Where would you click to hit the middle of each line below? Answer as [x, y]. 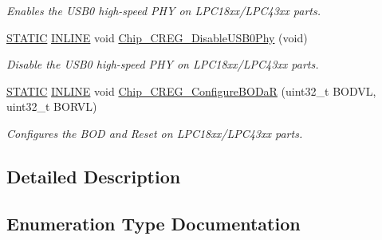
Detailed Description [94, 176]
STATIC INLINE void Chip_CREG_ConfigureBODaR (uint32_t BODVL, [191, 90]
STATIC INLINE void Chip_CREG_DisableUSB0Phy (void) [157, 37]
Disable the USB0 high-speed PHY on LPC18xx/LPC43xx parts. [163, 64]
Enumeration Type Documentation [154, 223]
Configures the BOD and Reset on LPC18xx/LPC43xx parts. [155, 133]
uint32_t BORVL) [52, 106]
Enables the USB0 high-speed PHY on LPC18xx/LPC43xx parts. [163, 10]
